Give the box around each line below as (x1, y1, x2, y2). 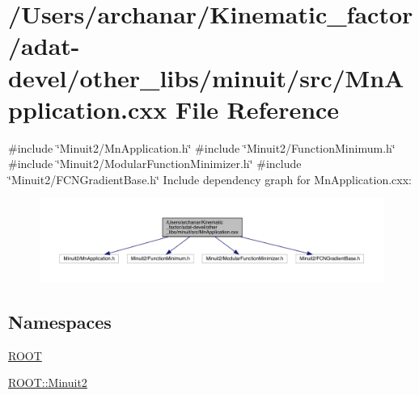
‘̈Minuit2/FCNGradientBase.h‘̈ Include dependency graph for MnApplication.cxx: (8, 170, 412, 187)
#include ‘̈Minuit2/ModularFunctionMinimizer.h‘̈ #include (8, 155, 302, 172)
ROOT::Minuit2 (8, 374, 87, 391)
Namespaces (8, 309, 112, 334)
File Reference (176, 92, 340, 125)
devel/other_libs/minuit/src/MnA (8, 61, 404, 94)
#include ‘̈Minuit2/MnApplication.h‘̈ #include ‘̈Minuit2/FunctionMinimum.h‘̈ (8, 139, 396, 156)
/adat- (8, 29, 80, 62)
